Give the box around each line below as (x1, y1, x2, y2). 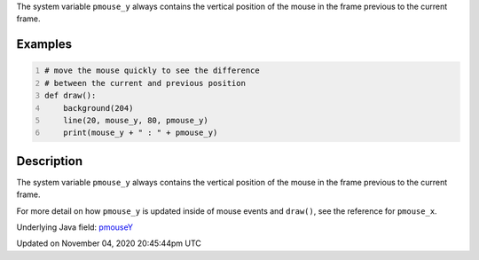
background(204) (63, 103, 134, 113)
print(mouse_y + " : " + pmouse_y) (63, 128, 218, 138)
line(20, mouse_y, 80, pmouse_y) (63, 115, 208, 125)
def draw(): (44, 91, 97, 101)
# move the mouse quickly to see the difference (44, 66, 261, 75)
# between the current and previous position (44, 78, 246, 88)
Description (16, 154, 83, 169)
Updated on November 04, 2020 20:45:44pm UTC (16, 238, 201, 248)
